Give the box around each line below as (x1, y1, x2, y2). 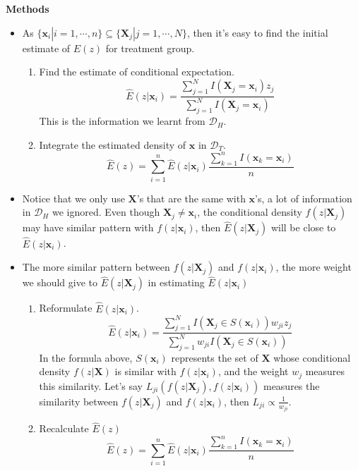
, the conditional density (197, 204, 302, 219)
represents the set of (171, 350, 258, 365)
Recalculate (39, 421, 89, 436)
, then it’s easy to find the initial (186, 25, 328, 39)
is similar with (114, 364, 177, 379)
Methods (6, 1, 49, 16)
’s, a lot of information (255, 190, 352, 205)
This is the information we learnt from (39, 114, 205, 128)
